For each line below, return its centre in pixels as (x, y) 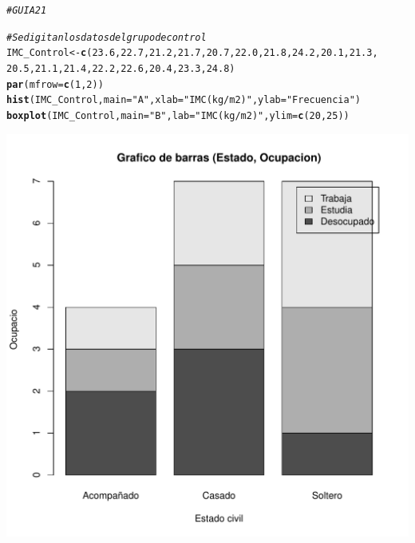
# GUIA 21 (27, 10)
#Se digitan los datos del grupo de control (107, 37)
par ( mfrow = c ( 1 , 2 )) (55, 84)
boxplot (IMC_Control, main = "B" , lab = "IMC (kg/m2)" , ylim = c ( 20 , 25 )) (178, 115)
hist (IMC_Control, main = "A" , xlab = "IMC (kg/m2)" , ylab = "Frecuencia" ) (184, 100)
